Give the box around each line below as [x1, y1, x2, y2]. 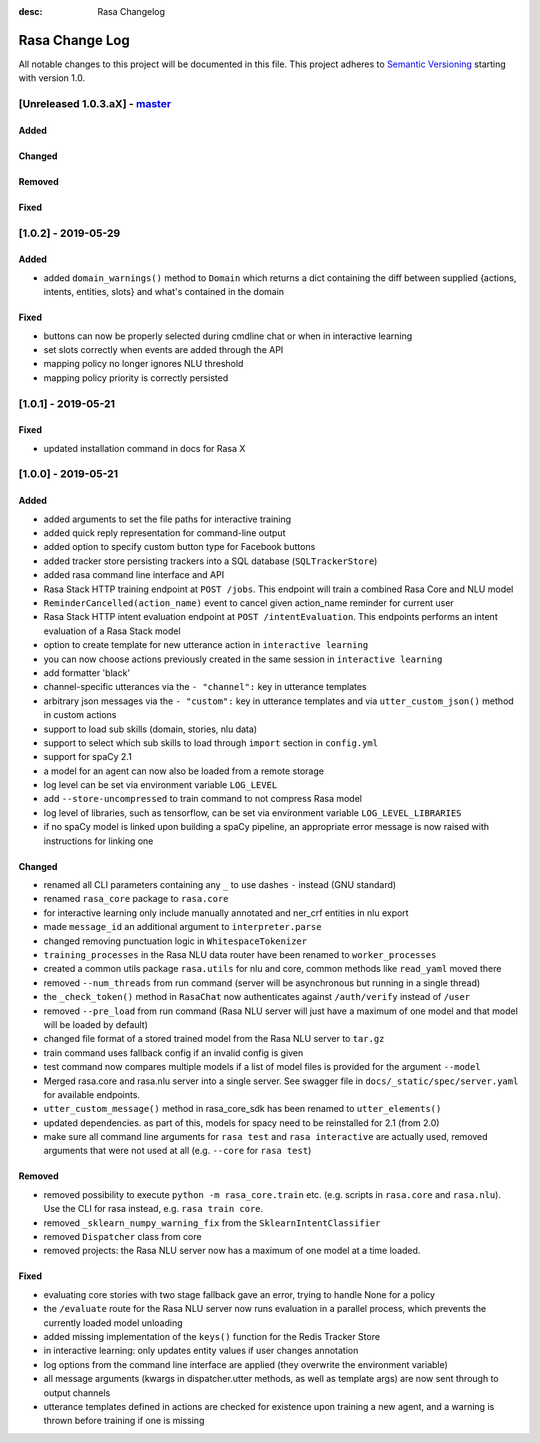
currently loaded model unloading [43, 1316, 183, 1329]
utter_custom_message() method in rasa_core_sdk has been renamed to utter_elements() [43, 1103, 442, 1115]
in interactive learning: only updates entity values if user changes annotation [43, 1345, 359, 1357]
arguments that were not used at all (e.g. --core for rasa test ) [43, 1145, 312, 1157]
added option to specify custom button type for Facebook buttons [43, 541, 316, 553]
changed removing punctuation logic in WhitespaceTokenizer [43, 935, 308, 947]
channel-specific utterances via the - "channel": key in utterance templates [43, 681, 367, 693]
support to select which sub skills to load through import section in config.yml [43, 736, 379, 749]
